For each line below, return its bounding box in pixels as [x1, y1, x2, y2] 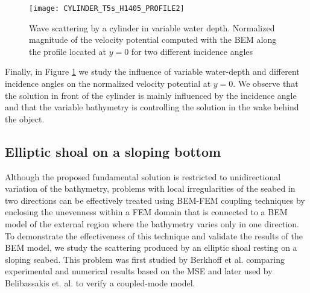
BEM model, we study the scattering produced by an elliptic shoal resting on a [5, 241, 297, 254]
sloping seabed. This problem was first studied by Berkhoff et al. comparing [5, 253, 285, 265]
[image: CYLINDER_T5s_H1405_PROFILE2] [29, 4, 185, 13]
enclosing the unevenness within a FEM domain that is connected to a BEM [5, 206, 288, 218]
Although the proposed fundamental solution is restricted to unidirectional [5, 170, 281, 183]
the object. [5, 112, 45, 125]
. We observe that [233, 77, 299, 90]
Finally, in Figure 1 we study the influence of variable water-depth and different [5, 65, 300, 78]
